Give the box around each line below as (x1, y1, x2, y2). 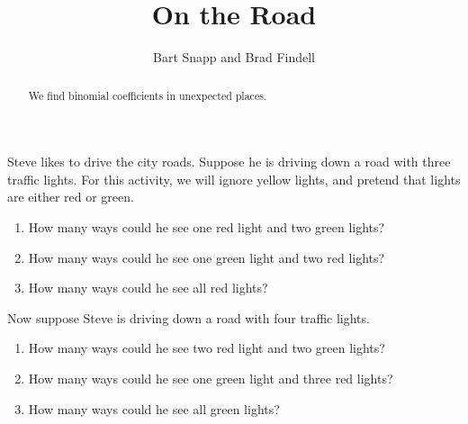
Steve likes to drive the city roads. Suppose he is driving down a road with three (7, 152, 451, 171)
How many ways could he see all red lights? (28, 278, 268, 297)
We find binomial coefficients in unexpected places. (28, 87, 267, 103)
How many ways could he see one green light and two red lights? (28, 248, 385, 266)
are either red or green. (7, 187, 134, 206)
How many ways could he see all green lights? (28, 399, 280, 418)
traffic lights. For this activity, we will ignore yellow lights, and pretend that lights (7, 169, 461, 188)
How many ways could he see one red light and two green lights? (28, 217, 385, 236)
